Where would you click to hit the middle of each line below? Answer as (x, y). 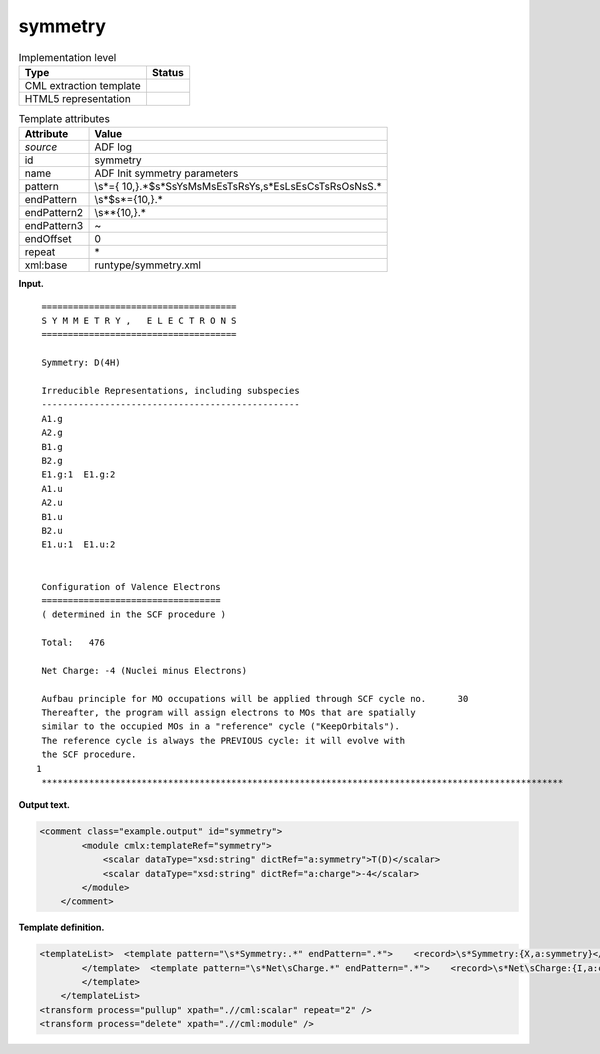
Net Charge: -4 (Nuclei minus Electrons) (144, 670)
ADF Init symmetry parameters (166, 173)
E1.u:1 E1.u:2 (78, 544)
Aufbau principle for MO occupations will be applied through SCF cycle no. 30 (255, 698)
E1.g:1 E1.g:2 (78, 474)
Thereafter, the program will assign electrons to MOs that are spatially (228, 713)
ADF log (113, 147)
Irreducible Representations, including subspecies (170, 391)
